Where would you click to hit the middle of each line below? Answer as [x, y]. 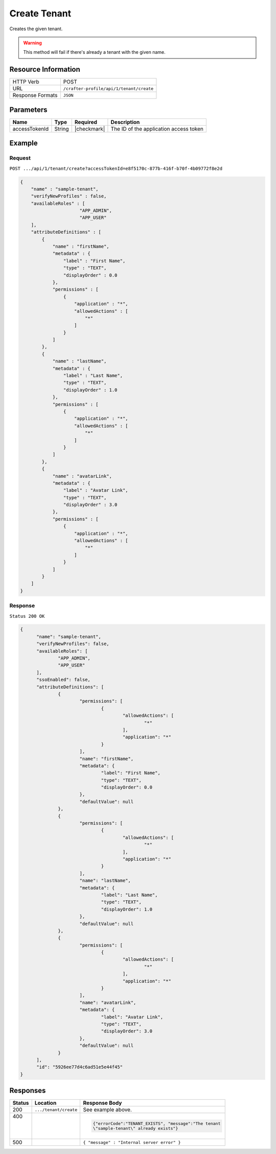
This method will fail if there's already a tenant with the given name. [94, 52]
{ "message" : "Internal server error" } [132, 1142]
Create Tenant [40, 13]
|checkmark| [90, 129]
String [62, 129]
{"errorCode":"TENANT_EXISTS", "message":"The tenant [157, 1123]
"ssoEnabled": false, [63, 680]
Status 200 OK [27, 616]
